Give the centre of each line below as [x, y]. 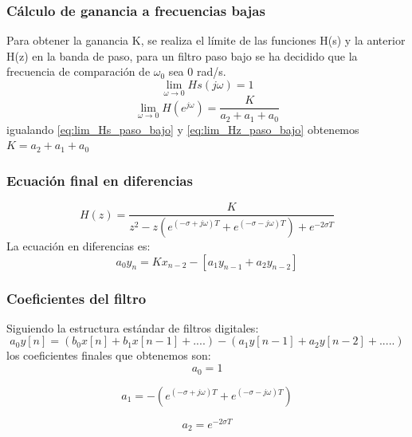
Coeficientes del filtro [77, 298]
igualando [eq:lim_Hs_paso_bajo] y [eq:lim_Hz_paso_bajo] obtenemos [183, 129]
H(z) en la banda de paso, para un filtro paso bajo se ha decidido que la [182, 55]
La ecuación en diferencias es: [78, 246]
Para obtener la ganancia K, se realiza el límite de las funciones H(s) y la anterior [206, 40]
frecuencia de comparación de [78, 71]
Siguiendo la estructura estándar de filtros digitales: [133, 327]
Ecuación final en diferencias [100, 180]
